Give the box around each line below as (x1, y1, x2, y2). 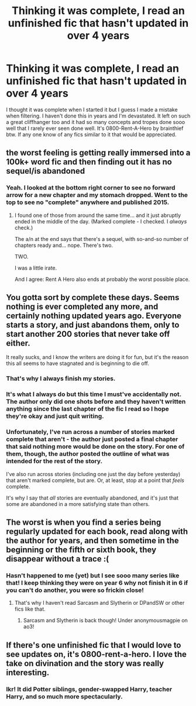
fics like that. (14, 605, 46, 612)
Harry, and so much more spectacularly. (6, 692, 123, 700)
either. (6, 338, 30, 349)
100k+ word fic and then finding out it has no (6, 157, 173, 167)
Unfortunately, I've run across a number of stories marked (6, 428, 175, 436)
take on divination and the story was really (6, 658, 164, 668)
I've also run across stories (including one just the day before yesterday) (6, 470, 181, 477)
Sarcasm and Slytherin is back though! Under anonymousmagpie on (23, 617, 188, 624)
